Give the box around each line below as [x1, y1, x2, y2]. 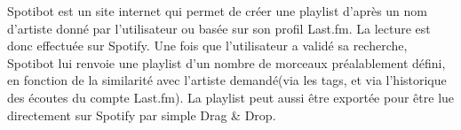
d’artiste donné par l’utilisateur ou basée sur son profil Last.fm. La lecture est [7, 19, 431, 37]
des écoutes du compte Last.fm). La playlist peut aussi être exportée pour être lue [7, 88, 455, 106]
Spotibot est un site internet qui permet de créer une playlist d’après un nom [7, 2, 428, 19]
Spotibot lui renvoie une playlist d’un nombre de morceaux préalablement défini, [7, 53, 446, 72]
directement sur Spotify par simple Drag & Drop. [7, 105, 276, 124]
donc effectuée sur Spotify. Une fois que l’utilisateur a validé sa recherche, [7, 36, 408, 55]
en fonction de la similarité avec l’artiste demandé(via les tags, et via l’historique [7, 71, 447, 89]
